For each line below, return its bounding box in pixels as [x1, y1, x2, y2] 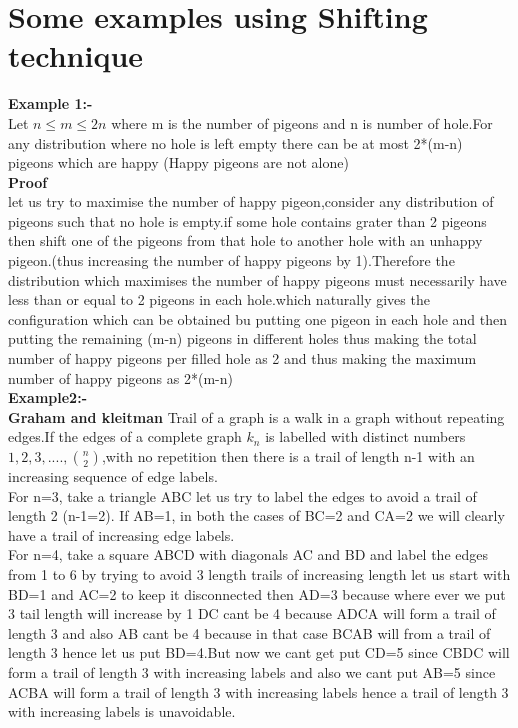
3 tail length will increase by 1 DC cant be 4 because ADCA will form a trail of [8, 603, 496, 624]
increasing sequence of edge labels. [8, 466, 218, 486]
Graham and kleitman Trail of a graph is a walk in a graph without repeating [8, 406, 505, 427]
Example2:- [8, 387, 87, 408]
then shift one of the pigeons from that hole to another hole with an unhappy [8, 230, 483, 251]
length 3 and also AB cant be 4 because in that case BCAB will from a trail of [8, 622, 491, 643]
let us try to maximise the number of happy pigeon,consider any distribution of [8, 191, 494, 212]
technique [8, 35, 144, 76]
